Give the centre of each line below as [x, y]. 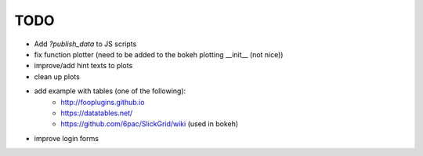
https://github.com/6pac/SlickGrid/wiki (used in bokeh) [150, 124]
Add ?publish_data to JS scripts [85, 44]
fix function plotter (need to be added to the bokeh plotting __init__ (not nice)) [159, 54]
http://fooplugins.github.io [103, 102]
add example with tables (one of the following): [110, 91]
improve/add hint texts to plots [83, 66]
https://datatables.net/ [97, 113]
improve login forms [67, 138]
